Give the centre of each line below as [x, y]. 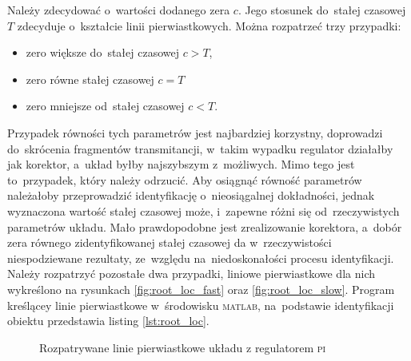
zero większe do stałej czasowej [102, 52]
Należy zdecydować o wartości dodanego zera [119, 10]
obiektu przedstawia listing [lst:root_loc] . [108, 321]
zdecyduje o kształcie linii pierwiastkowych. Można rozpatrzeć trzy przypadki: [209, 25]
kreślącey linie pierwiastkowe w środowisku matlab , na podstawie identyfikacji [201, 305]
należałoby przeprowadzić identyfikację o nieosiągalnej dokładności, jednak [191, 195]
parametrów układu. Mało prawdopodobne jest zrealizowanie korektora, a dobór [205, 226]
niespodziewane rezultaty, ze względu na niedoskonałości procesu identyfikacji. [201, 258]
